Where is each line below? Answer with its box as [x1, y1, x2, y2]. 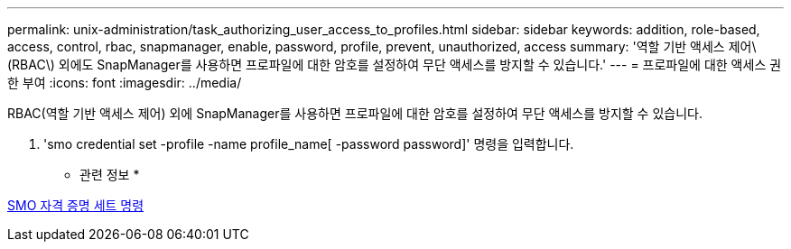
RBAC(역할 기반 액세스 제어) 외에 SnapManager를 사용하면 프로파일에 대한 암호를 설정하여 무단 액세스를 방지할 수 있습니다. [7, 106, 703, 121]
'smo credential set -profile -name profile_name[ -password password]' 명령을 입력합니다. [43, 136, 574, 152]
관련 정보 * [79, 167, 140, 182]
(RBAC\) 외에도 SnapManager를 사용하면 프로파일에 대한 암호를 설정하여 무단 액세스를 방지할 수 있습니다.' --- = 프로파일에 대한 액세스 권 [7, 57, 782, 72]
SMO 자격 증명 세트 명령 [7, 198, 144, 213]
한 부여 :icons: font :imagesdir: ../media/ [7, 75, 242, 90]
